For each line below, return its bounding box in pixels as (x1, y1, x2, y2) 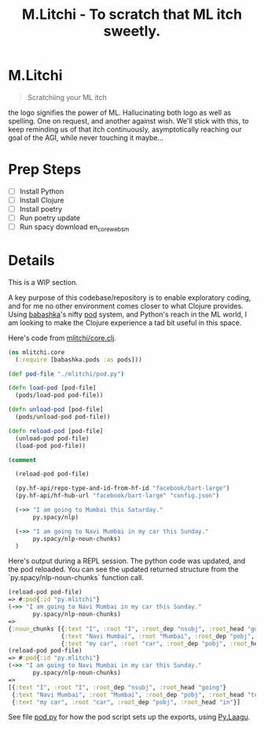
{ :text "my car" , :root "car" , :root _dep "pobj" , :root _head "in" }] (11, 698, 241, 706)
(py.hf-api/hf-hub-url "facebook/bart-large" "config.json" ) (15, 492, 220, 500)
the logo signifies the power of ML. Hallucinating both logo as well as (8, 108, 232, 117)
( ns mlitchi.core (8, 348, 65, 356)
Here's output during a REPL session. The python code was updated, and (8, 557, 246, 566)
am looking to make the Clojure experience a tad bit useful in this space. (8, 317, 242, 327)
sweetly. (103, 22, 161, 40)
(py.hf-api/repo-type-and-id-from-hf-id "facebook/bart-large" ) (15, 484, 230, 493)
